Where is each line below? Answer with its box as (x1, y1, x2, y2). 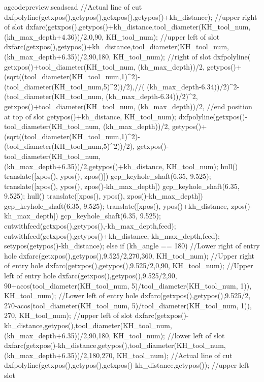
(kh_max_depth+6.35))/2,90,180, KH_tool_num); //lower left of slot (4, 330, 225, 340)
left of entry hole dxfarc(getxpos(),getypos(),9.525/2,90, (4, 270, 177, 281)
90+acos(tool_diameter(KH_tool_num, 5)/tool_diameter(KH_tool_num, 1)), (4, 280, 252, 291)
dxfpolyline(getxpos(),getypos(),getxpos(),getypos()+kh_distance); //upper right (4, 11, 257, 22)
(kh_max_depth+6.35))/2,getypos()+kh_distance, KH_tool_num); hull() (4, 161, 238, 171)
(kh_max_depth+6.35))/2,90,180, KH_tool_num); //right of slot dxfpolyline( (4, 51, 251, 61)
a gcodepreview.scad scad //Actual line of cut (4, 2, 142, 12)
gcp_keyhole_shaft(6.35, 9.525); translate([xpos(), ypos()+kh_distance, (4, 200, 229, 211)
